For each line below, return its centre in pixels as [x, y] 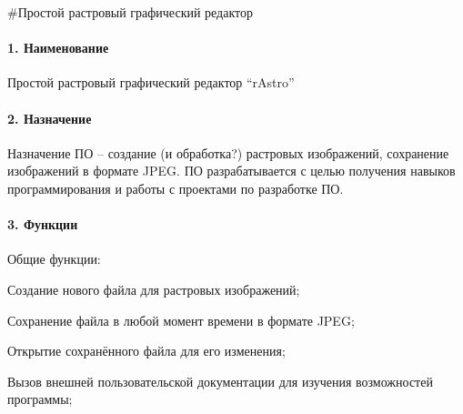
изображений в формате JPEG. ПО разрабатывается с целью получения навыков [231, 171]
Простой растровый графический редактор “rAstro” [151, 82]
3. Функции [43, 224]
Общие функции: [54, 259]
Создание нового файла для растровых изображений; [154, 289]
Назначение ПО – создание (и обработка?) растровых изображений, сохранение [228, 152]
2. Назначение [50, 118]
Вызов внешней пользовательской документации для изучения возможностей [220, 381]
